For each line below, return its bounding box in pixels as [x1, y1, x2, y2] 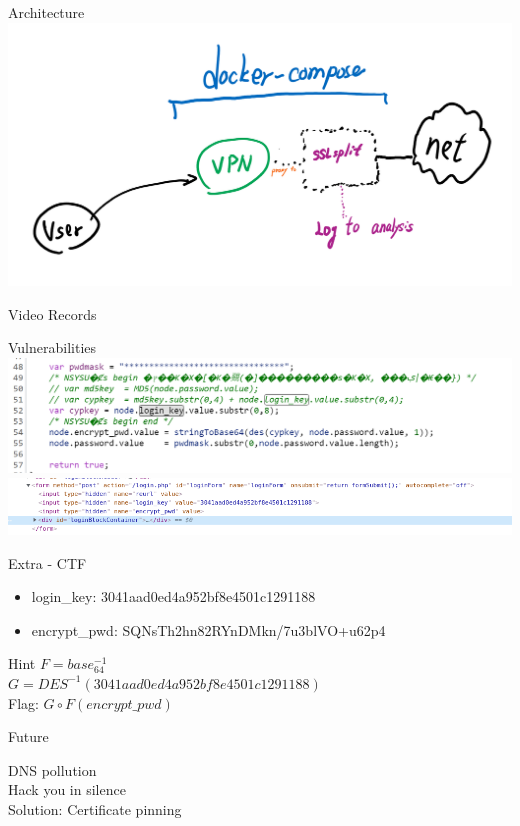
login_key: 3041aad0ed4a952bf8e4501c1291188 [31, 586, 316, 607]
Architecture [8, 2, 85, 22]
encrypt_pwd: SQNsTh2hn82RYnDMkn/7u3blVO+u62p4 [31, 619, 386, 640]
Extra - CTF [8, 552, 87, 573]
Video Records [8, 303, 97, 324]
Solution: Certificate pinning [8, 798, 182, 819]
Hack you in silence [8, 779, 126, 800]
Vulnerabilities [8, 337, 97, 358]
